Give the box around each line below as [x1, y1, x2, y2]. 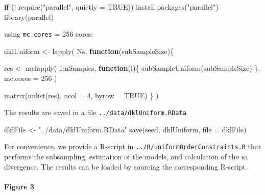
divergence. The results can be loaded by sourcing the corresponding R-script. [4, 161, 248, 172]
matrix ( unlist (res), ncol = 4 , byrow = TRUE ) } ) [4, 90, 159, 100]
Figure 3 [4, 181, 35, 191]
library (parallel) [4, 11, 54, 22]
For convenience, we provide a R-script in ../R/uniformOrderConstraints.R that [4, 141, 261, 152]
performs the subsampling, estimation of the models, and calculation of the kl [4, 151, 249, 162]
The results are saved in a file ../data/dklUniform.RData [4, 107, 186, 118]
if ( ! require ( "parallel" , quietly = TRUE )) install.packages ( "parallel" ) [4, 2, 219, 12]
